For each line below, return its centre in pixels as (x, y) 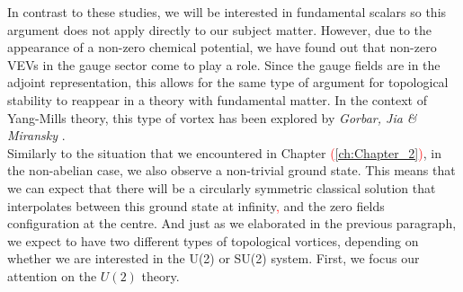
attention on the (52, 275)
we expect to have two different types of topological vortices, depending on (213, 240)
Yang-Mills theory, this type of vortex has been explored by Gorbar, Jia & (212, 117)
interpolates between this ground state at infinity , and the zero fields (196, 205)
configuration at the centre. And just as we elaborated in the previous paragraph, (232, 223)
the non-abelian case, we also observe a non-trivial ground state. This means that (231, 170)
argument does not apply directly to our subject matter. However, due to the (220, 29)
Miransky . (36, 135)
